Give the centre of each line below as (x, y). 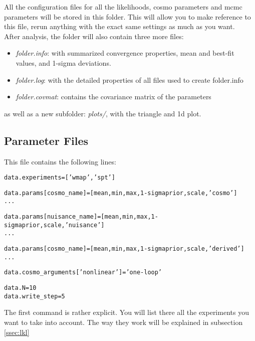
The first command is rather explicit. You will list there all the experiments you (126, 312)
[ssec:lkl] (17, 332)
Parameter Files (46, 140)
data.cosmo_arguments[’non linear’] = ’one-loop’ (83, 273)
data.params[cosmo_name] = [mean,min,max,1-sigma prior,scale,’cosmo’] (121, 193)
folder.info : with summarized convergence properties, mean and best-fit (125, 53)
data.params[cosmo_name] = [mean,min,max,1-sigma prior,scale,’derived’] (124, 249)
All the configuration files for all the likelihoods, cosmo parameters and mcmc (123, 7)
